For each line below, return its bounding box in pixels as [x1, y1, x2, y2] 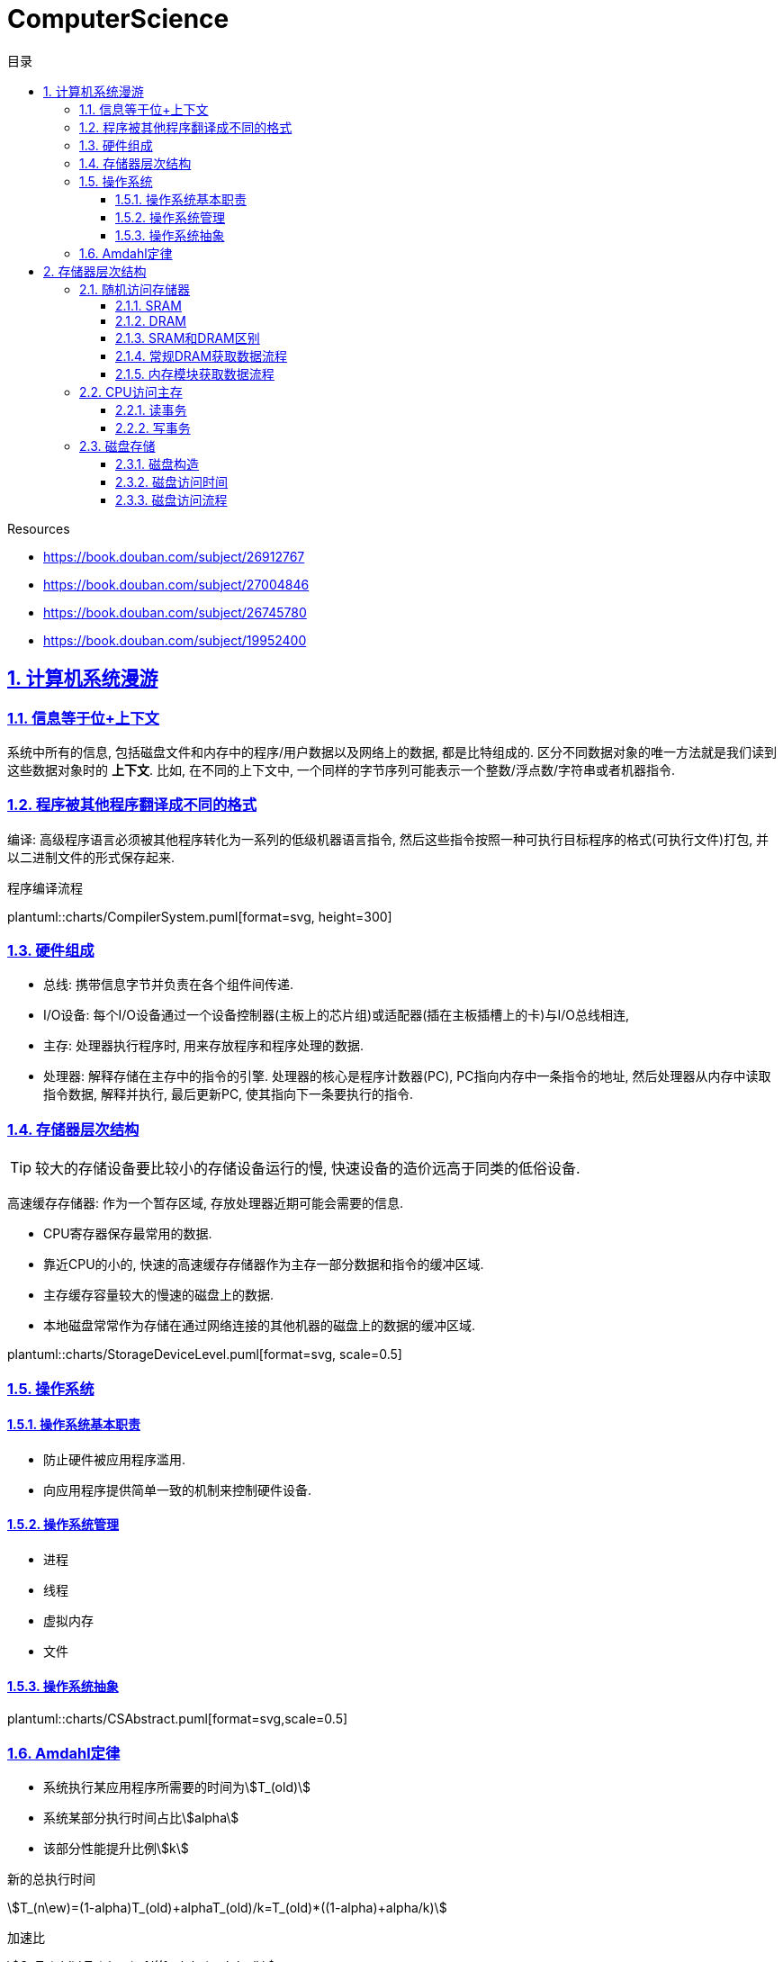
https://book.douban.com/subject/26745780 [43, 604, 307, 620]
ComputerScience [7, 4, 229, 34]
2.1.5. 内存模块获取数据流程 [115, 365, 274, 382]
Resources [7, 520, 70, 536]
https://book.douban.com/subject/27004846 [43, 576, 310, 592]
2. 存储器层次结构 [43, 263, 147, 279]
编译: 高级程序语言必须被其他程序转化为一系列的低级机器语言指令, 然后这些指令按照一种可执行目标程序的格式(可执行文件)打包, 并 [7, 831, 769, 847]
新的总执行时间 [7, 1871, 95, 1886]
